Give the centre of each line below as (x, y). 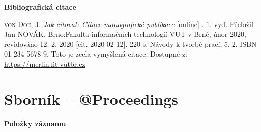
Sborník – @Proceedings (91, 99)
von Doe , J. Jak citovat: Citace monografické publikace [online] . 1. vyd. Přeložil (129, 24)
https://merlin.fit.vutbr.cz (45, 63)
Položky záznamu (35, 123)
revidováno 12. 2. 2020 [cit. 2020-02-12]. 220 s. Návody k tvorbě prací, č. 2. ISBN (130, 44)
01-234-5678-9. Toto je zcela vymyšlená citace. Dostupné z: (96, 54)
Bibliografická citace (40, 7)
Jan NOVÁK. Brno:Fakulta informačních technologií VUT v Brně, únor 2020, (125, 34)
